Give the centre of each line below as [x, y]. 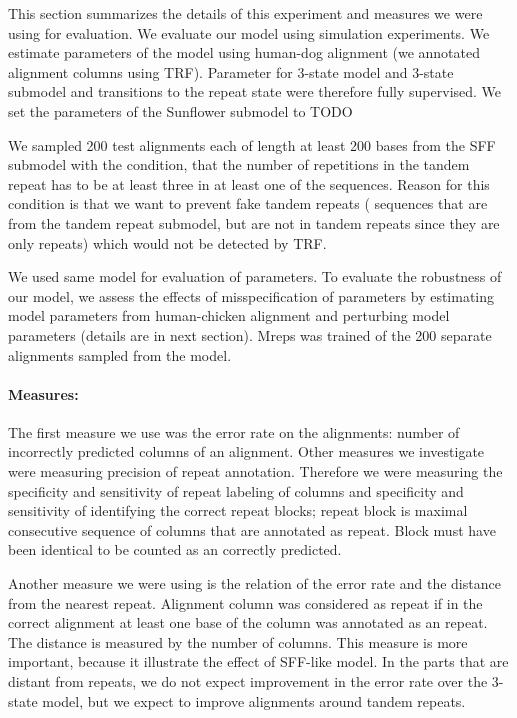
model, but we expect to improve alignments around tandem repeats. [254, 700]
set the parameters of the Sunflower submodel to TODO [180, 110]
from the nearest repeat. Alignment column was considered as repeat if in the [245, 602]
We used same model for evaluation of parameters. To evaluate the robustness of [255, 276]
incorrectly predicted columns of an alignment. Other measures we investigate [246, 451]
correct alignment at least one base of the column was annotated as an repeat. [248, 622]
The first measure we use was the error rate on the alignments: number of [234, 431]
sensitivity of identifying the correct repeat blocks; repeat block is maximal [238, 510]
